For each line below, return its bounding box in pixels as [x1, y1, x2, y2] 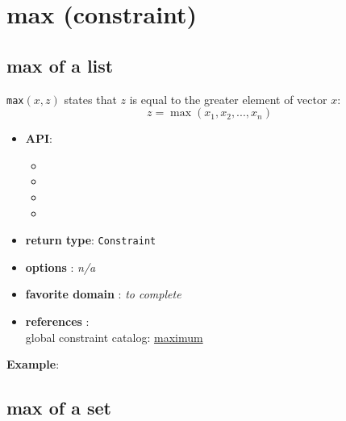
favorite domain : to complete [25, 286, 181, 302]
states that [64, 90, 117, 107]
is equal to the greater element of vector [129, 90, 327, 107]
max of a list [6, 52, 114, 77]
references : [25, 313, 90, 330]
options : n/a [25, 258, 96, 275]
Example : [6, 356, 60, 373]
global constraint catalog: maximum [25, 328, 203, 345]
